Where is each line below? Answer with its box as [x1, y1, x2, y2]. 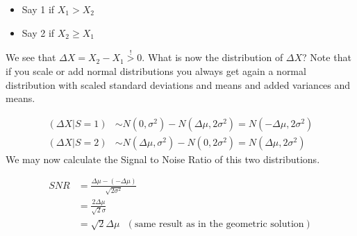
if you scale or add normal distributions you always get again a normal [6, 64, 306, 78]
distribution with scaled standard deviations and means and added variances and [6, 77, 351, 92]
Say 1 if [22, 2, 55, 16]
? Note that [302, 50, 351, 65]
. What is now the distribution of [142, 50, 283, 65]
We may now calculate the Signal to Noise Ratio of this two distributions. [6, 151, 320, 166]
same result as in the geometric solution [134, 219, 304, 230]
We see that [6, 50, 56, 65]
